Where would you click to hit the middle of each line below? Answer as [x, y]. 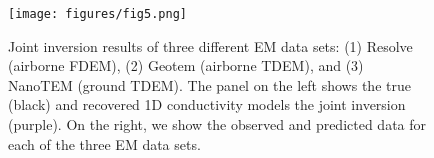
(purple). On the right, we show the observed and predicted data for [217, 124]
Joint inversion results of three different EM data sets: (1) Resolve [210, 45]
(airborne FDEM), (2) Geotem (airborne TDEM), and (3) [186, 65]
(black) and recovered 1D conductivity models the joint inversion [207, 104]
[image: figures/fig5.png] [97, 14]
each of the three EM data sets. [104, 143]
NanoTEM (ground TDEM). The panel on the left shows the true [209, 84]
